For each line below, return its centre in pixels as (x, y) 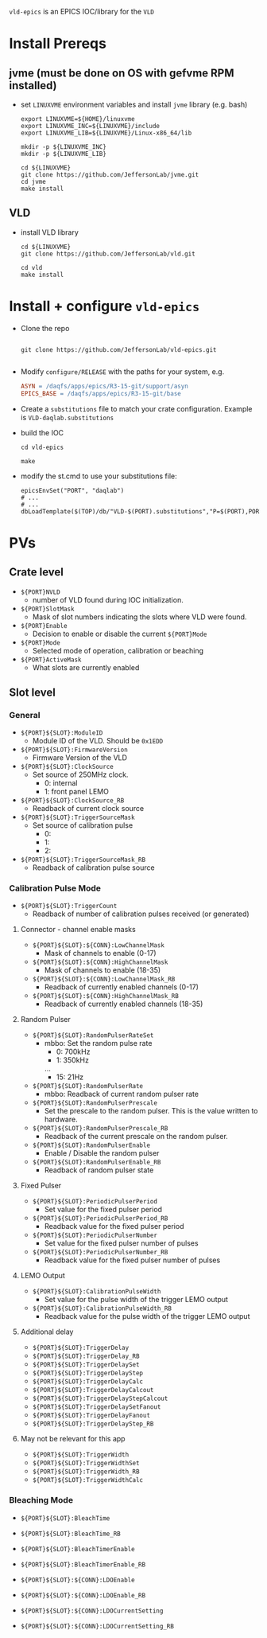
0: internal (61, 783)
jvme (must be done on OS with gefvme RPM (122, 73)
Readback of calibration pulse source (93, 868)
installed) (33, 86)
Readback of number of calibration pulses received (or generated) (141, 914)
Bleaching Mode (41, 1500)
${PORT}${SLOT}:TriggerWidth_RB (86, 1472)
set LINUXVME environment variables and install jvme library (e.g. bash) (134, 104)
